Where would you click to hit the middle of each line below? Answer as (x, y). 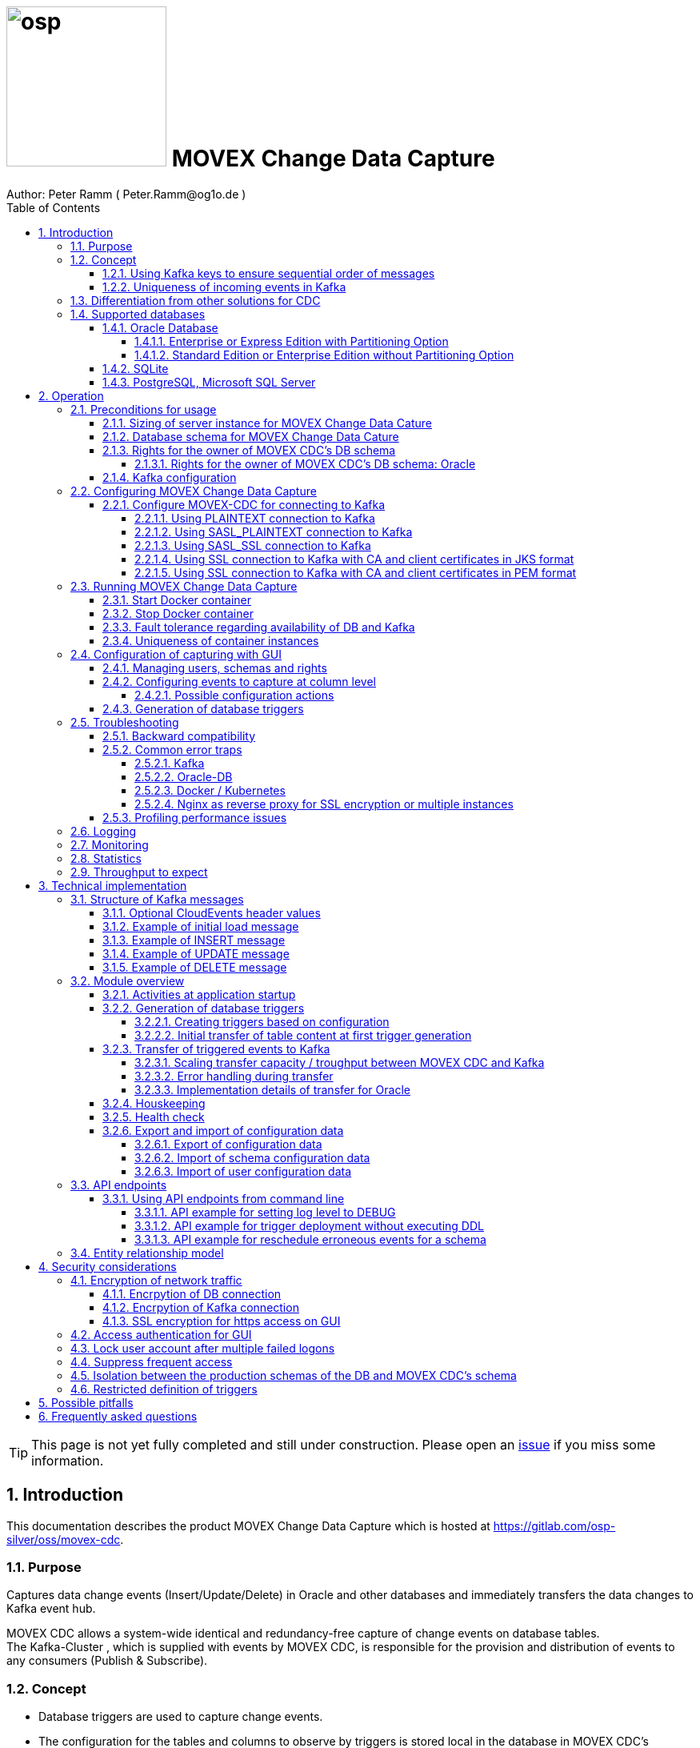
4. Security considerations (108, 1266)
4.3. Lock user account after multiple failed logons (203, 1348)
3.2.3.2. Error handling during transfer (234, 1076)
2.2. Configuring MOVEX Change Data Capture (194, 491)
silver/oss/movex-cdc (64, 1539)
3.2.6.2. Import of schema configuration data (252, 1157)
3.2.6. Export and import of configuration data (223, 1130)
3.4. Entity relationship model (147, 1253)
